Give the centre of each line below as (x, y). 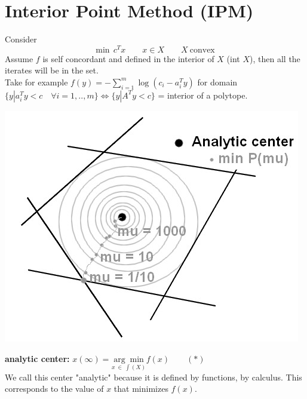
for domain (217, 82)
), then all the (275, 58)
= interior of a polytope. (203, 95)
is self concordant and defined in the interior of (128, 58)
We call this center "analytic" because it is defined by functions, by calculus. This (153, 377)
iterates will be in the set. (52, 70)
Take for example (36, 82)
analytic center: (37, 358)
